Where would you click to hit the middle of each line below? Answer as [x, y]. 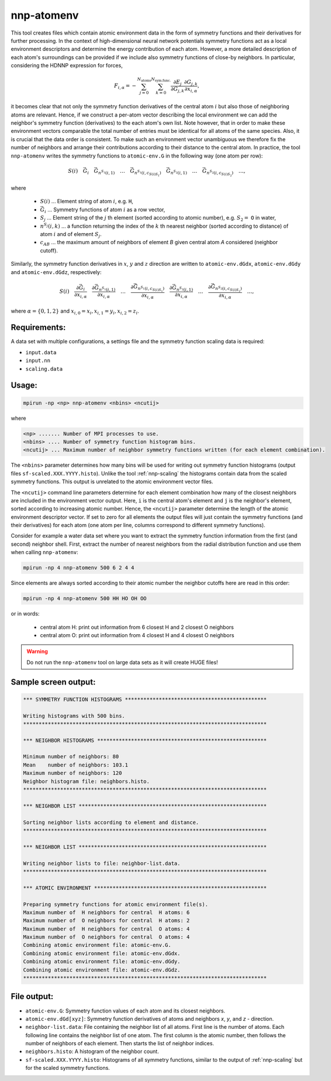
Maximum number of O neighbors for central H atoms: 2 [106, 921]
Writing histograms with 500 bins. [74, 716]
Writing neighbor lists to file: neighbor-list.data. [102, 863]
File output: [32, 996]
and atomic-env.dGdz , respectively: [56, 272]
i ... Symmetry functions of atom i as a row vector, [105, 210]
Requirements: [38, 328]
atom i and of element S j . [71, 235]
